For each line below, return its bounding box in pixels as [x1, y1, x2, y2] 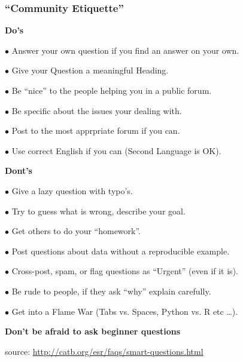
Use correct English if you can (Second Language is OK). [11, 144, 221, 157]
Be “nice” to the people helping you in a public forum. [11, 84, 212, 96]
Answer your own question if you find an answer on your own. [11, 44, 239, 56]
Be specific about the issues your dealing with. [11, 104, 182, 116]
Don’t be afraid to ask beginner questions [5, 325, 181, 338]
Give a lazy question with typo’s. [11, 184, 133, 197]
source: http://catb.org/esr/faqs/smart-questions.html [5, 345, 203, 357]
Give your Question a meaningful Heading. [11, 64, 169, 76]
